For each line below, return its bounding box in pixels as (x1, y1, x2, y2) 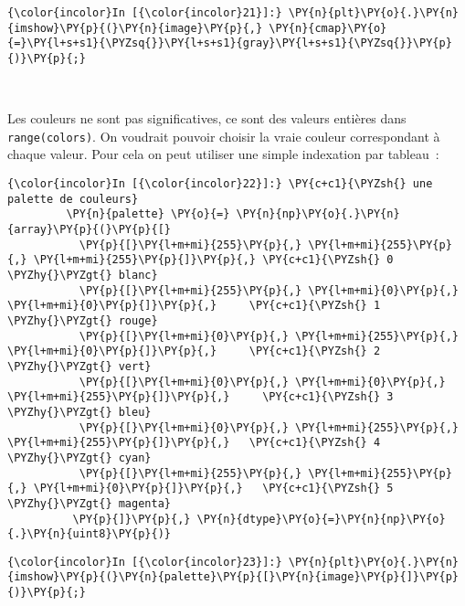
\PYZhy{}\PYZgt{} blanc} (7, 269, 158, 282)
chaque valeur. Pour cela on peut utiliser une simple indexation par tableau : (7, 144, 439, 164)
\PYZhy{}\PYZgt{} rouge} (7, 314, 158, 327)
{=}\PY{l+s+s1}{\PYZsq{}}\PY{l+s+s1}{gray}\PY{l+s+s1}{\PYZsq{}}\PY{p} (7, 37, 452, 50)
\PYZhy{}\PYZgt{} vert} (7, 359, 152, 373)
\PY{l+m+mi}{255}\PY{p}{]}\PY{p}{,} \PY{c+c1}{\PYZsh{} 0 (33, 253, 394, 267)
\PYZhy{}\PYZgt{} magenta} (7, 496, 171, 510)
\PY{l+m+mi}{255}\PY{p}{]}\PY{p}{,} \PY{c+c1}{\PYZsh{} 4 (7, 436, 381, 450)
